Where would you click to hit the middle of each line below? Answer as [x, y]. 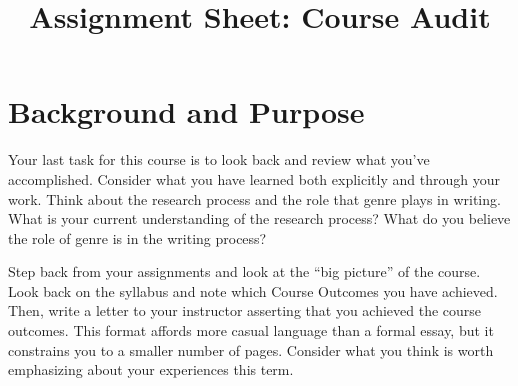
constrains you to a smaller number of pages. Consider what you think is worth [251, 349]
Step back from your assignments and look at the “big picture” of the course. [244, 271]
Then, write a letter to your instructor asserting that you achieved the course [245, 310]
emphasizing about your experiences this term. [151, 369]
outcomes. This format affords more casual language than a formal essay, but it [251, 330]
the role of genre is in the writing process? [137, 237]
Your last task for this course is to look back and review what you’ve [219, 159]
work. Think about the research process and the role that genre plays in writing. [254, 198]
